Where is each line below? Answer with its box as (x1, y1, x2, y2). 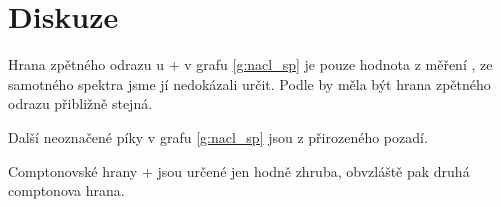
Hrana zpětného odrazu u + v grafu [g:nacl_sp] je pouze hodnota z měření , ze (8, 54, 493, 75)
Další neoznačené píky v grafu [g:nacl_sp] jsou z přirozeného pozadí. (8, 126, 428, 147)
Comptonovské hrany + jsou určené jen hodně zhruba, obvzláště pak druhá (8, 160, 470, 181)
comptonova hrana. (8, 180, 125, 201)
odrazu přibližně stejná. (8, 93, 153, 114)
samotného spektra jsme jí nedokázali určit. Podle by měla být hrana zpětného (8, 73, 491, 94)
